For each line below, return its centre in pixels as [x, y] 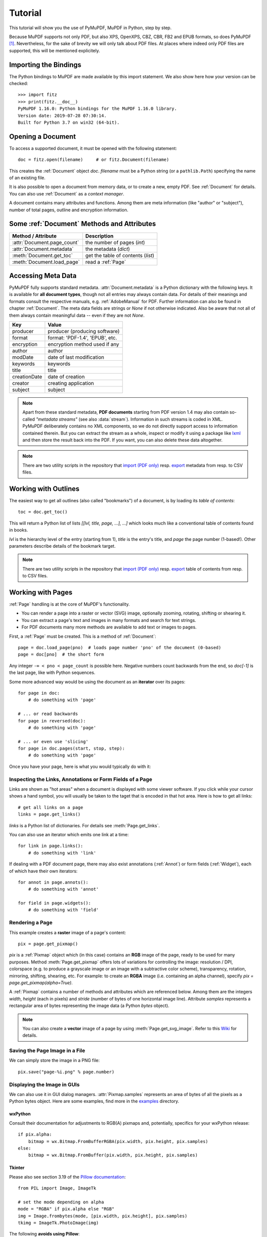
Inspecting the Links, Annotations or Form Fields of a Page [81, 779]
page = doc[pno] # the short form [61, 655]
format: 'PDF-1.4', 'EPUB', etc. [82, 337]
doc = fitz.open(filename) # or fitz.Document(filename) [93, 160]
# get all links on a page [51, 807]
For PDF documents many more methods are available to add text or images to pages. [109, 627]
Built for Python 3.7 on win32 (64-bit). [69, 122]
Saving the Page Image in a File [47, 1050]
